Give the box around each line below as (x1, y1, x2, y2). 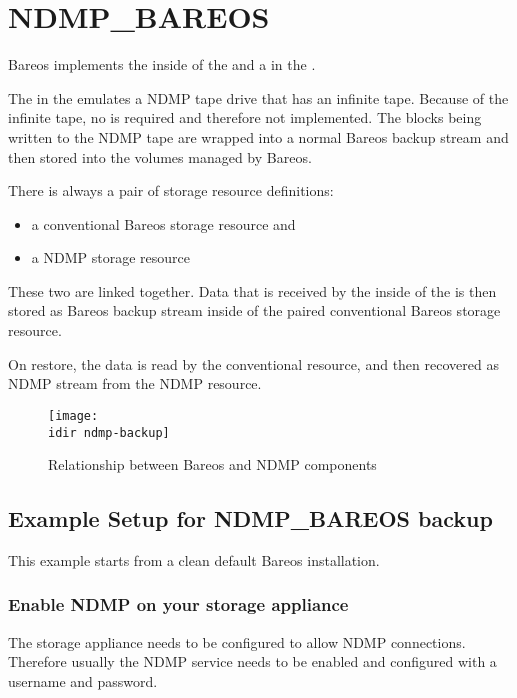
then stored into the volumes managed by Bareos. (8, 146, 312, 167)
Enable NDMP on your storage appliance (8, 592, 349, 617)
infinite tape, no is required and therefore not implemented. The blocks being (8, 107, 482, 128)
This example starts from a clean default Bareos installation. (8, 549, 380, 570)
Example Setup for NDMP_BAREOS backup (8, 503, 493, 534)
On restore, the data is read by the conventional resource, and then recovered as (8, 353, 499, 374)
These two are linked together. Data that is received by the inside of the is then (8, 280, 497, 301)
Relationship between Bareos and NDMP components (48, 454, 377, 475)
